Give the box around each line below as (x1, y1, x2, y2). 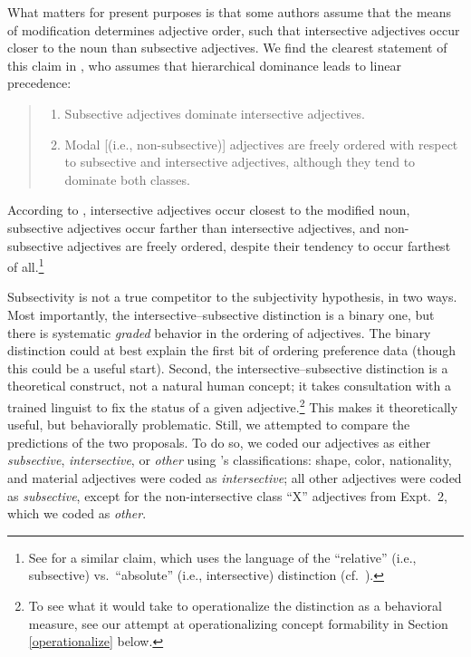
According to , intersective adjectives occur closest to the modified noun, (7, 200, 410, 219)
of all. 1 (7, 255, 44, 275)
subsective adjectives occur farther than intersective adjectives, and (7, 217, 380, 237)
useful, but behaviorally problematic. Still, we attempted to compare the (7, 415, 410, 434)
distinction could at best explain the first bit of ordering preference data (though (7, 341, 457, 360)
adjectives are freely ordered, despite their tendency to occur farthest (67, 236, 451, 255)
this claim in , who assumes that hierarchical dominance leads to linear (7, 55, 401, 74)
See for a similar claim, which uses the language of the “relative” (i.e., (28, 547, 417, 566)
